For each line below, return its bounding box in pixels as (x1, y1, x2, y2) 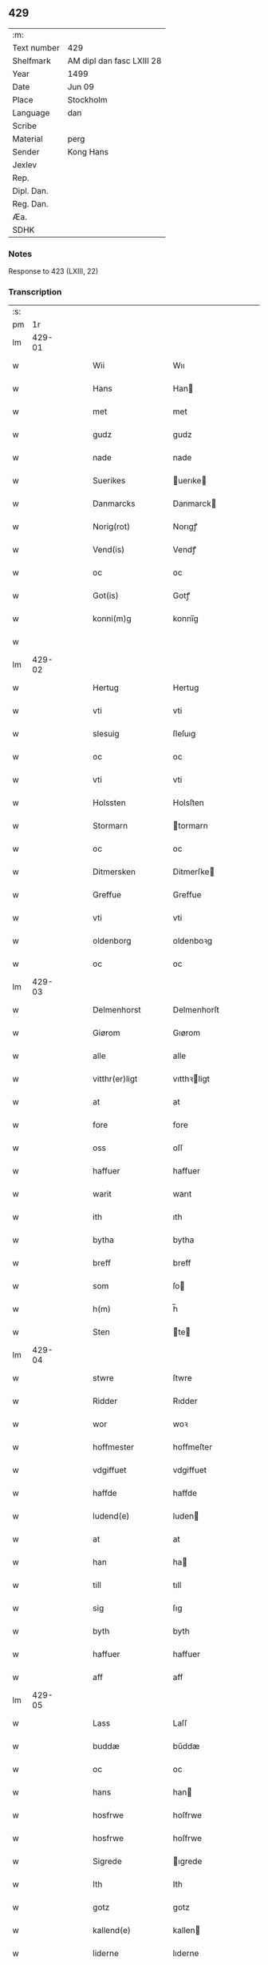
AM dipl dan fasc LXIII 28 (67, 55, 162, 66)
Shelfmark (12, 55, 51, 66)
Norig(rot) (93, 521, 130, 532)
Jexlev (12, 159, 37, 170)
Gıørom (172, 1028, 201, 1039)
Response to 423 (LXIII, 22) (8, 267, 99, 276)
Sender (12, 146, 40, 157)
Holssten (93, 797, 126, 808)
